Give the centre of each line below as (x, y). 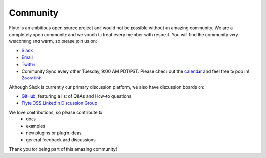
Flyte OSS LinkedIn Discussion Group (59, 103)
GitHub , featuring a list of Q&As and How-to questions (76, 96)
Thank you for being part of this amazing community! (63, 149)
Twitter (29, 64)
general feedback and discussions (61, 140)
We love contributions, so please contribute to (56, 112)
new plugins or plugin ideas (54, 133)
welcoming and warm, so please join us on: (53, 41)
